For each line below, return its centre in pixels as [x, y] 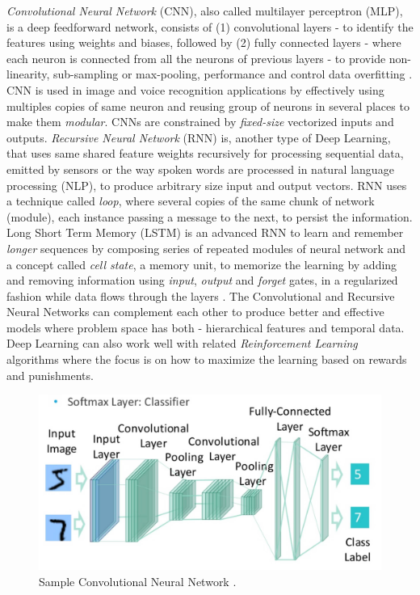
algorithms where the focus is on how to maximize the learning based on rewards [207, 359]
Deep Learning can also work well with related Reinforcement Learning [182, 343]
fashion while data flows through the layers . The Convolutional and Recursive [201, 295]
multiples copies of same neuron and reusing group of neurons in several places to [208, 105]
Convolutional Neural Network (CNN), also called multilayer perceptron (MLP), [205, 11]
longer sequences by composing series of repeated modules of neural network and [206, 248]
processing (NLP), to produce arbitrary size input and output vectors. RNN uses [207, 185]
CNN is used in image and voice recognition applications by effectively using [195, 89]
